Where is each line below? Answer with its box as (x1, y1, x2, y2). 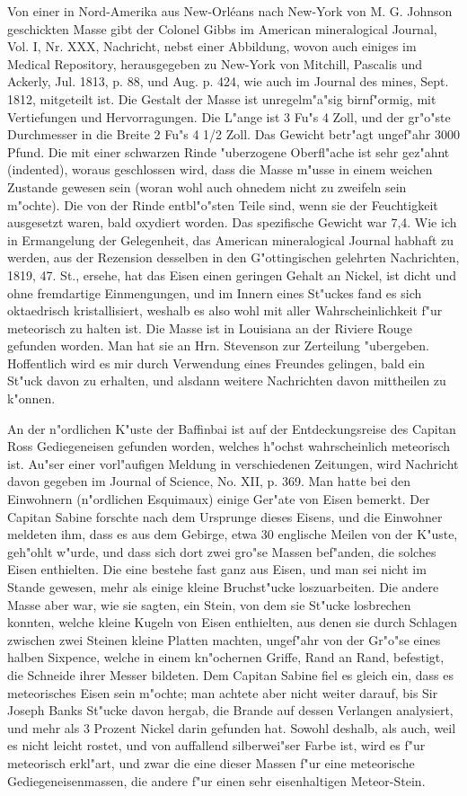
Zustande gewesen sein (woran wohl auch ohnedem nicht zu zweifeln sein (7, 177, 407, 196)
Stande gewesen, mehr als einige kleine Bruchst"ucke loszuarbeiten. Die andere (7, 578, 439, 596)
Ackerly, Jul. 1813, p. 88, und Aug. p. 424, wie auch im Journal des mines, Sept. (7, 72, 449, 91)
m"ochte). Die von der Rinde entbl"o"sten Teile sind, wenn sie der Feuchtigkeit (7, 195, 438, 214)
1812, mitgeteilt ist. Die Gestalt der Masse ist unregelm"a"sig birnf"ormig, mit (7, 89, 436, 108)
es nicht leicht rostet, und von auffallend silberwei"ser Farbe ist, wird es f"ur (7, 736, 426, 755)
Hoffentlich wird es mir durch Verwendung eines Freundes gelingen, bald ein (7, 353, 425, 372)
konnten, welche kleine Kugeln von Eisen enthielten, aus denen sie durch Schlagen (7, 613, 457, 632)
